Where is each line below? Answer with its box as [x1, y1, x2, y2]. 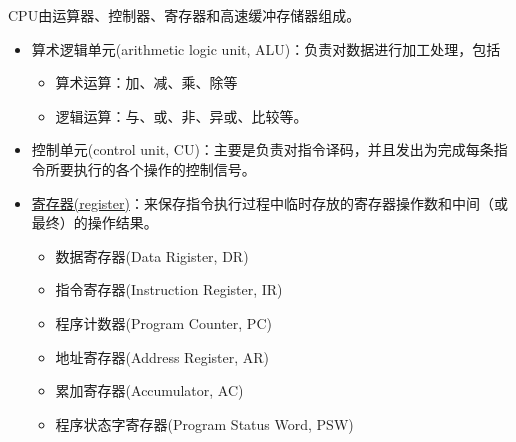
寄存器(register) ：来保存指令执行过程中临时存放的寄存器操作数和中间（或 [31, 192, 508, 213]
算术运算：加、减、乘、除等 [55, 72, 238, 93]
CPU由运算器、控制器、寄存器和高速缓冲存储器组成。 [8, 5, 361, 25]
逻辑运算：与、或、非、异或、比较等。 [55, 105, 308, 126]
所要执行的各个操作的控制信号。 [45, 158, 256, 179]
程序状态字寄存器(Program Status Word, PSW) [55, 413, 354, 434]
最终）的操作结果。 [31, 212, 158, 233]
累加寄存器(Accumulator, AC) [55, 380, 244, 401]
